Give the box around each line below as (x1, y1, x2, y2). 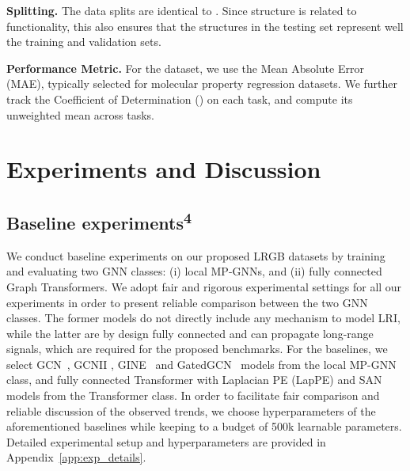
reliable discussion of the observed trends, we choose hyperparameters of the (6, 402, 376, 419)
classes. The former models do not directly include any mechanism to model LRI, (6, 310, 401, 326)
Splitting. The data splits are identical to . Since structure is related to (6, 2, 357, 18)
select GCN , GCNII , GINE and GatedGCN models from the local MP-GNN (6, 355, 397, 372)
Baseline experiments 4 (6, 207, 192, 234)
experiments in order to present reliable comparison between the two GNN (6, 294, 368, 310)
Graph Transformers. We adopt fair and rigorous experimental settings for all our (6, 278, 402, 294)
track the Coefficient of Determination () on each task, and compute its (6, 90, 353, 107)
